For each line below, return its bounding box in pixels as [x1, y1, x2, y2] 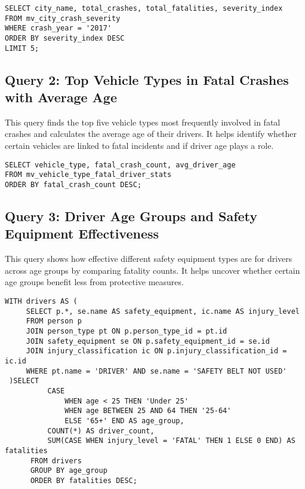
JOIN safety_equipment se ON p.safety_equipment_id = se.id [26, 337, 270, 346]
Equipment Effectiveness [5, 224, 159, 243]
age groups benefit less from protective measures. [5, 276, 184, 288]
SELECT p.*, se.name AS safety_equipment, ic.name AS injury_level [26, 307, 300, 316]
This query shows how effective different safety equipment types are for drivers [5, 252, 292, 265]
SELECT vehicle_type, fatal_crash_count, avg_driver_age [5, 160, 236, 169]
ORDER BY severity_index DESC [5, 33, 125, 42]
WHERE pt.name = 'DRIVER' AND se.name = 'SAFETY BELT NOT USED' [26, 366, 287, 375]
